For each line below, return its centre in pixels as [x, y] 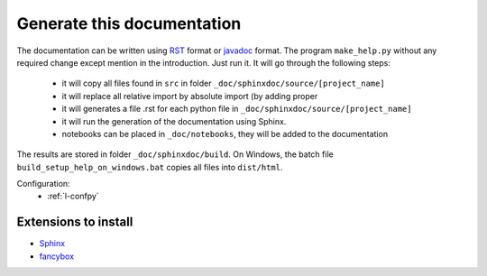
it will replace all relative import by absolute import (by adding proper [190, 96]
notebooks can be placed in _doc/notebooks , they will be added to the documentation [225, 133]
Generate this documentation [129, 23]
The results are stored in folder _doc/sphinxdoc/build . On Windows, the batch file [175, 154]
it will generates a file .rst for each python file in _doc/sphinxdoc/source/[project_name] [237, 109]
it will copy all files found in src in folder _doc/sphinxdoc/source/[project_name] [223, 83]
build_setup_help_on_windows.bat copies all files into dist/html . [150, 167]
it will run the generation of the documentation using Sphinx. [174, 121]
